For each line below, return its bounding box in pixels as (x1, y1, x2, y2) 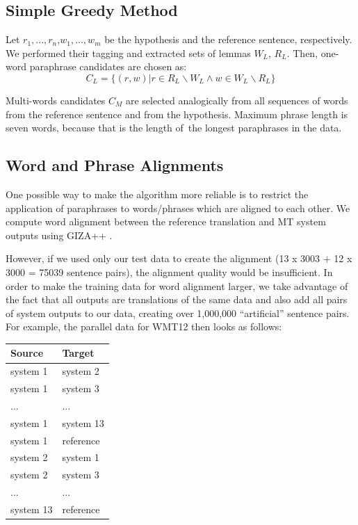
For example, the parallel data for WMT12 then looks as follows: (6, 319, 282, 334)
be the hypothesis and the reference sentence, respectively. (104, 32, 352, 47)
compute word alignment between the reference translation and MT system (6, 214, 326, 229)
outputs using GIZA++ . (6, 227, 113, 242)
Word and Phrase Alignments (6, 154, 224, 176)
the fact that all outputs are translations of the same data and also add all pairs (6, 292, 348, 307)
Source (10, 346, 44, 360)
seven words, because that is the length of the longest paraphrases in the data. (6, 120, 342, 135)
